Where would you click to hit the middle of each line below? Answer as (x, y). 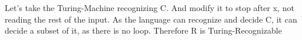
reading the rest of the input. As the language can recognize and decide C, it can (151, 19)
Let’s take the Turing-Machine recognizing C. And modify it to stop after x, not (150, 8)
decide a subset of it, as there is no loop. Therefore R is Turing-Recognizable (143, 30)
